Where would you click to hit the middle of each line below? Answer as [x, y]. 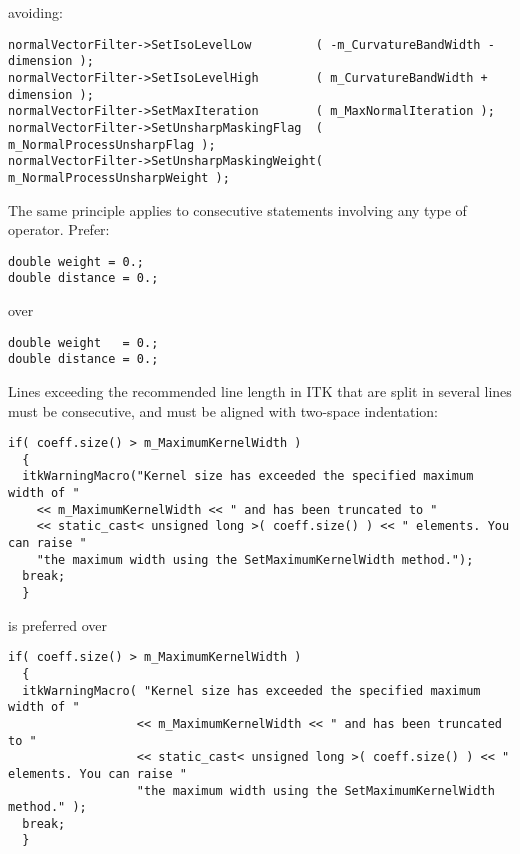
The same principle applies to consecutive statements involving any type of [237, 209]
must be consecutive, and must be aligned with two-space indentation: [223, 410]
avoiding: [35, 12]
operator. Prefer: [59, 229]
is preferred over [58, 624]
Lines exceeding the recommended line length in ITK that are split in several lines [260, 390]
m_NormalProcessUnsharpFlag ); [112, 144]
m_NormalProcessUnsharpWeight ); [119, 177]
